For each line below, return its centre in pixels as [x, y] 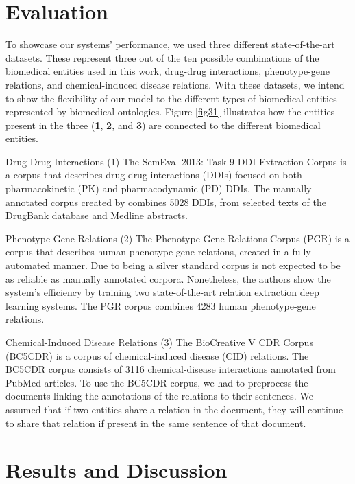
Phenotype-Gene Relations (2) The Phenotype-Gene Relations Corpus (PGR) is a [177, 238]
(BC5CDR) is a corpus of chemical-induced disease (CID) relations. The [157, 355]
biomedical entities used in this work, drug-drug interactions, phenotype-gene [168, 71]
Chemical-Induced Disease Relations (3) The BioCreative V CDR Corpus [159, 342]
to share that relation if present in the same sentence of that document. [156, 423]
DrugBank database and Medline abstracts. [97, 215]
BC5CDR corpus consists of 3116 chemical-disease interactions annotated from [171, 369]
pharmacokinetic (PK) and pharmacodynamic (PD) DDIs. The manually [159, 188]
